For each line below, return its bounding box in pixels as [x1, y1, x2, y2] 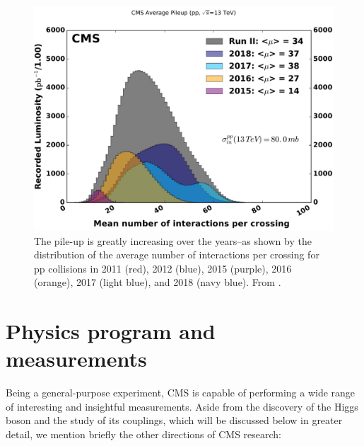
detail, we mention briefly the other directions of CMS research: [6, 427, 282, 442]
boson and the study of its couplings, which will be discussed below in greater [6, 413, 343, 428]
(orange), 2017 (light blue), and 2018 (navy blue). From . [34, 275, 281, 290]
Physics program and [6, 316, 216, 345]
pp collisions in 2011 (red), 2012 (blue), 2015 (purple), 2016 [34, 261, 292, 275]
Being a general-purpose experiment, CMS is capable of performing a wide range [6, 385, 356, 400]
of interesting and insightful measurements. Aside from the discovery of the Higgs [6, 399, 358, 413]
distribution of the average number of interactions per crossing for [34, 247, 319, 262]
